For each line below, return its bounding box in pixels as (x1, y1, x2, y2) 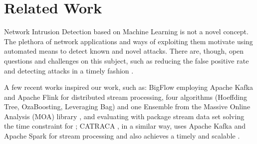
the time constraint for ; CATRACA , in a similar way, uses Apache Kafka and (4, 121, 246, 131)
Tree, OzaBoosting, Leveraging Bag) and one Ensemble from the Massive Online (4, 101, 251, 112)
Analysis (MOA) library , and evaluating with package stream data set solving (4, 111, 245, 121)
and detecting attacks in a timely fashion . (4, 65, 134, 75)
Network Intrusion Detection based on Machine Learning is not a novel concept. (4, 26, 249, 37)
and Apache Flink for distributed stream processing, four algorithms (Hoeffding (4, 91, 247, 102)
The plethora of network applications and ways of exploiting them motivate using (4, 36, 253, 46)
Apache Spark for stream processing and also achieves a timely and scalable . (4, 131, 240, 141)
